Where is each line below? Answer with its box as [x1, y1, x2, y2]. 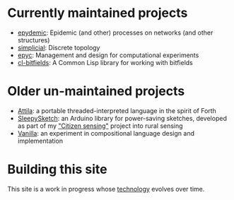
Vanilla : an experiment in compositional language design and [17, 129, 194, 137]
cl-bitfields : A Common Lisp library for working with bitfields [17, 58, 193, 66]
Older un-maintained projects [7, 83, 185, 100]
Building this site [7, 161, 107, 177]
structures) [17, 35, 50, 44]
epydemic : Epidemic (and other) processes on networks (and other [17, 28, 213, 37]
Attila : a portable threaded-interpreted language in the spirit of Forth [17, 106, 217, 114]
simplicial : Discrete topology [17, 43, 100, 52]
